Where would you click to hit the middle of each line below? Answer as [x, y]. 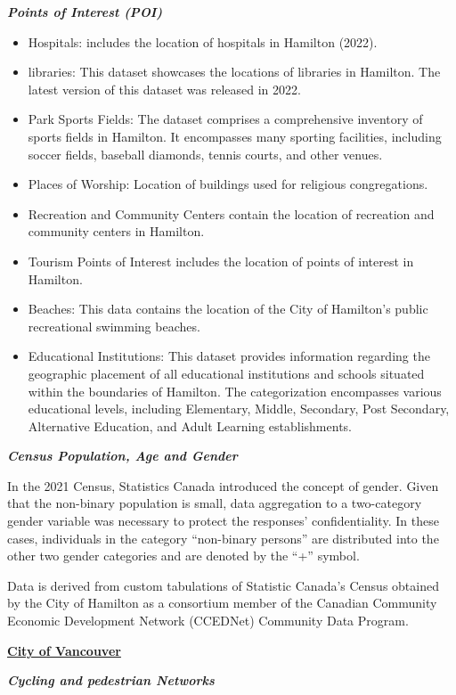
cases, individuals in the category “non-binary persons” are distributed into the [223, 538]
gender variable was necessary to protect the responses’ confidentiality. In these [223, 521]
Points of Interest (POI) [85, 12]
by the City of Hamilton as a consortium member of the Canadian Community [222, 603]
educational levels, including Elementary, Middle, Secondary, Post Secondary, [239, 409]
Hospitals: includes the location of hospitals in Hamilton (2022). [203, 41]
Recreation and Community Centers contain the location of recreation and [231, 213]
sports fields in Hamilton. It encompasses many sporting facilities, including [235, 136]
